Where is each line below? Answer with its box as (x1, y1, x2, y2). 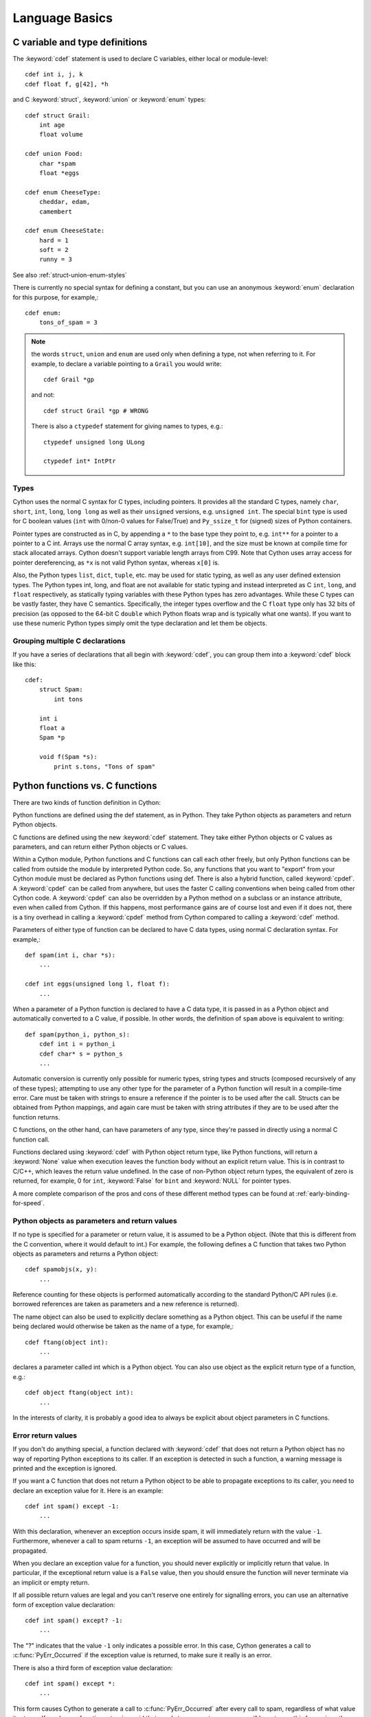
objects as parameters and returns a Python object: (12, 1249, 159, 1258)
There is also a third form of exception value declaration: (12, 1663, 173, 1672)
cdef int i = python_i (38, 1041, 116, 1048)
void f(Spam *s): (38, 753, 98, 761)
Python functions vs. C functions (12, 780, 157, 792)
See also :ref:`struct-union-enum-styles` (12, 271, 127, 279)
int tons (54, 695, 83, 703)
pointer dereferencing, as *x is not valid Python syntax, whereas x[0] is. (12, 558, 220, 567)
